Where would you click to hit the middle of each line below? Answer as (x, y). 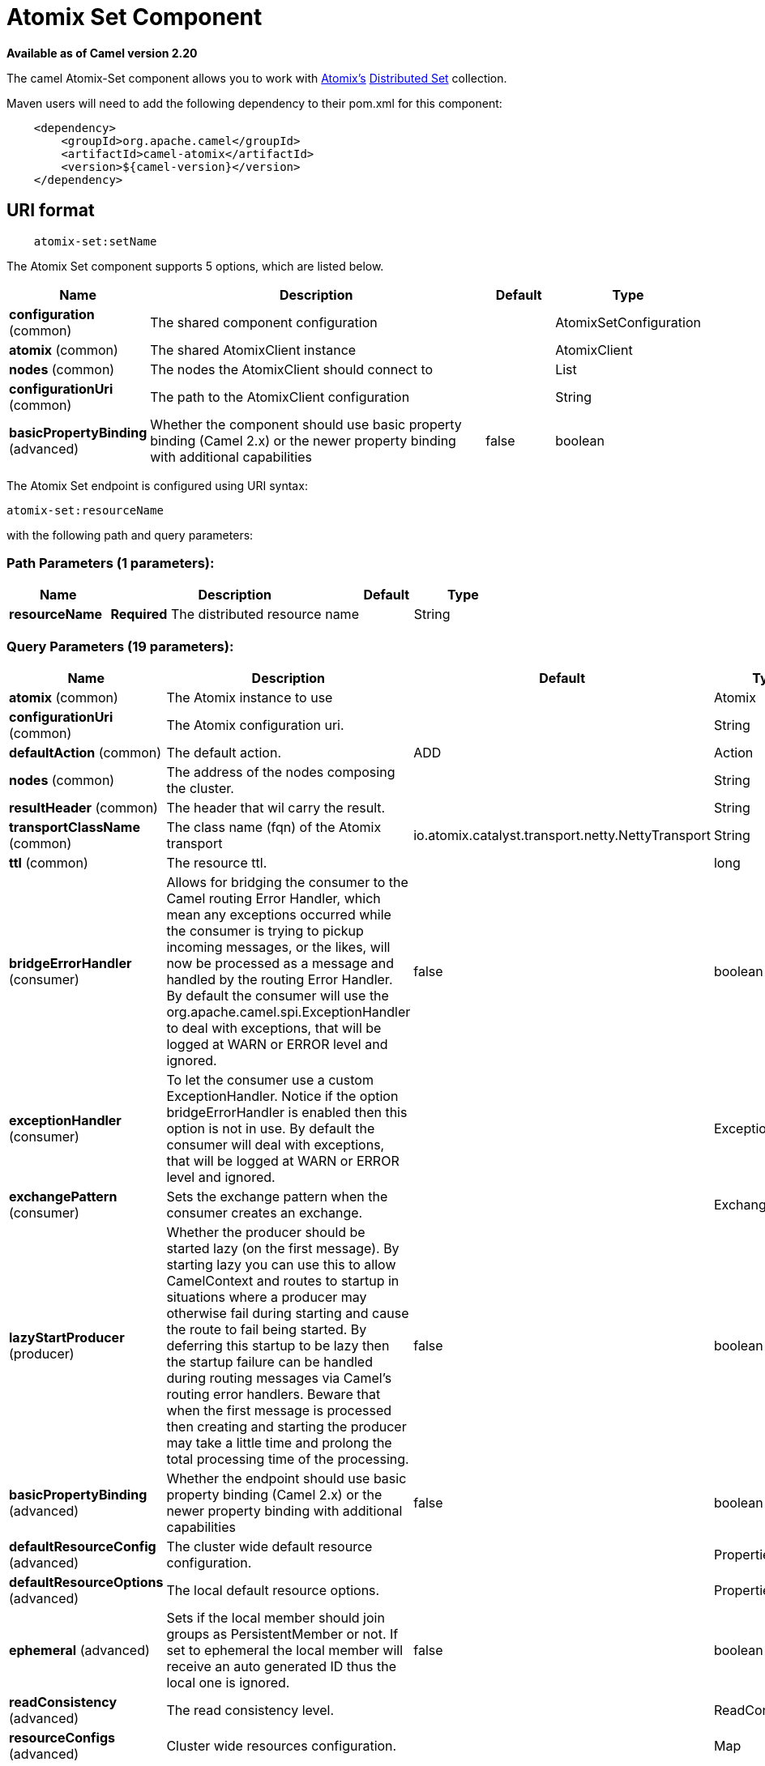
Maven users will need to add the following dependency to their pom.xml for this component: (254, 103)
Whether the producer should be (266, 1233)
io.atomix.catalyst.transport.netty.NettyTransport (562, 836)
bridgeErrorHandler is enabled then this (287, 1113)
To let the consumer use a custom (270, 1080)
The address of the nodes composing (281, 772)
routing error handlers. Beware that (274, 1395)
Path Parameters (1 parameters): (111, 563)
